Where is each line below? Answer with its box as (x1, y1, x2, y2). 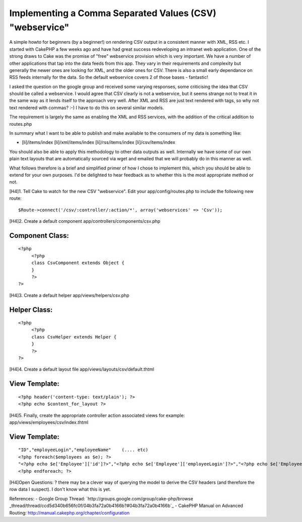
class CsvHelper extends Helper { (31, 334, 117, 339)
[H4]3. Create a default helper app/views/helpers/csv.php (9, 292, 129, 298)
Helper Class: (9, 305, 53, 314)
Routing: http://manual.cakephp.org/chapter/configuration (9, 509, 130, 515)
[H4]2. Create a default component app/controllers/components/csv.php (9, 218, 161, 224)
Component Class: (9, 231, 69, 240)
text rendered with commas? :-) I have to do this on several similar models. (9, 105, 164, 111)
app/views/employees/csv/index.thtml (9, 419, 89, 425)
